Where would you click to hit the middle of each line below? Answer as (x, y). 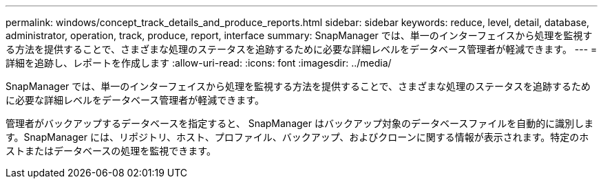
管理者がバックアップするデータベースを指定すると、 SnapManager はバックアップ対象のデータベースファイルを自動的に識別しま (300, 123)
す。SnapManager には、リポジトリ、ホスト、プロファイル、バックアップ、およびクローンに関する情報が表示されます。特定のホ (297, 137)
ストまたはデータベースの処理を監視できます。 (111, 151)
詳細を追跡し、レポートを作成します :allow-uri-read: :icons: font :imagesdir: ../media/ (199, 63)
